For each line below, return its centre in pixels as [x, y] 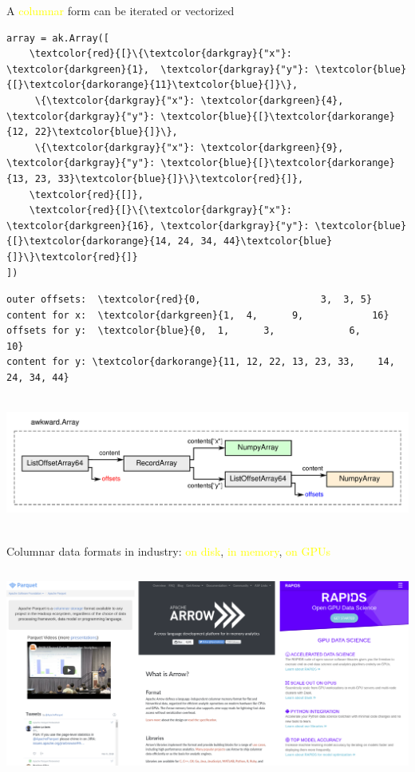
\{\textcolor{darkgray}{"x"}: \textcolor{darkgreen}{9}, [189, 147]
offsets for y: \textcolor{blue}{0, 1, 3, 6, [184, 331]
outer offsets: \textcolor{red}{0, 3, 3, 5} [190, 300]
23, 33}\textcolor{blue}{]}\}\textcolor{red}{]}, [169, 178]
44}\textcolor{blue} [278, 241]
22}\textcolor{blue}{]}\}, [106, 132]
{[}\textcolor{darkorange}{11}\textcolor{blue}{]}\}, [152, 85]
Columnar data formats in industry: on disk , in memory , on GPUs [169, 550]
